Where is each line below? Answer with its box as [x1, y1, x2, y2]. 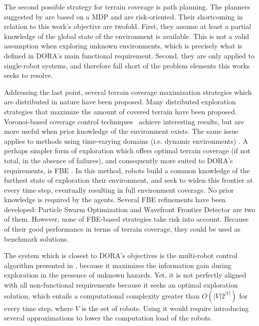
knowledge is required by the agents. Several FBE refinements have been [4, 194, 226, 205]
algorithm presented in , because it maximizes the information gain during [4, 260, 232, 270]
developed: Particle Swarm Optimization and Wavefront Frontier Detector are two [4, 204, 256, 214]
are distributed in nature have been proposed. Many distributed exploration [4, 96, 236, 107]
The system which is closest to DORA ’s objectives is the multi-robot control [4, 250, 238, 261]
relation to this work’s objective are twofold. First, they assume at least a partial [4, 21, 252, 31]
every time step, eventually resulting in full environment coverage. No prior [4, 184, 234, 195]
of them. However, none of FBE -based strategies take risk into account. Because [4, 214, 249, 224]
